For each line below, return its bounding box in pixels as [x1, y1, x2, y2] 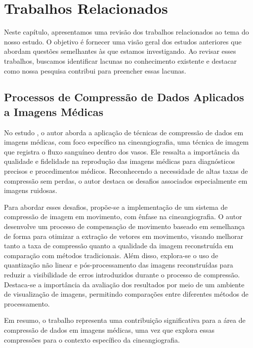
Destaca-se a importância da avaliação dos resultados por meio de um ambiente [4, 279, 245, 289]
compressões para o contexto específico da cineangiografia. [4, 334, 180, 345]
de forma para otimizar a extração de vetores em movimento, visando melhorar [4, 231, 244, 241]
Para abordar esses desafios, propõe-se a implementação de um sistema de [4, 201, 228, 212]
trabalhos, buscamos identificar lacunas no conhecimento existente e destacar [4, 55, 237, 66]
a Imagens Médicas [4, 104, 104, 119]
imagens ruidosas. [4, 185, 57, 195]
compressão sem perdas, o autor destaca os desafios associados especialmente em [4, 175, 248, 186]
